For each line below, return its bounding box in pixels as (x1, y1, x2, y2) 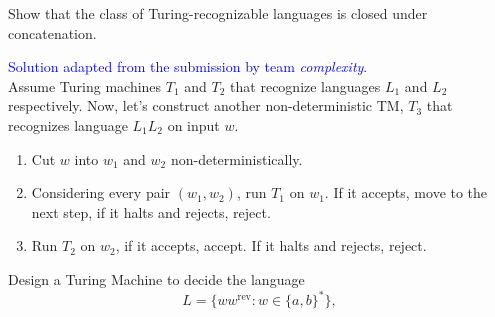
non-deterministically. (170, 148, 303, 169)
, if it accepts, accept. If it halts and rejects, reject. (115, 235, 427, 256)
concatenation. (8, 22, 97, 43)
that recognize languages (230, 75, 381, 96)
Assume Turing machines (8, 75, 162, 96)
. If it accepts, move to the (324, 182, 488, 203)
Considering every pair (31, 182, 171, 203)
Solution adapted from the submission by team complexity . (8, 56, 368, 77)
